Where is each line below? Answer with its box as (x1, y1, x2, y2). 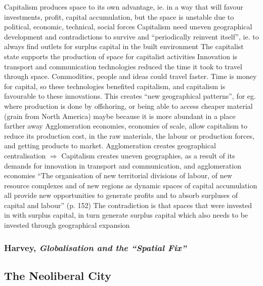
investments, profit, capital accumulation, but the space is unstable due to (4, 11, 234, 22)
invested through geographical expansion (4, 220, 130, 230)
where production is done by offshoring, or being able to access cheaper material (4, 100, 253, 111)
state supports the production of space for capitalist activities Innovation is (4, 51, 238, 61)
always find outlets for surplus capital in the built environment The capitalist (4, 41, 244, 52)
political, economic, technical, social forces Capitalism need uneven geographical (4, 21, 252, 32)
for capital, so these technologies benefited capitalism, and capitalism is (4, 80, 226, 91)
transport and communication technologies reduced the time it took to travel (4, 61, 242, 71)
